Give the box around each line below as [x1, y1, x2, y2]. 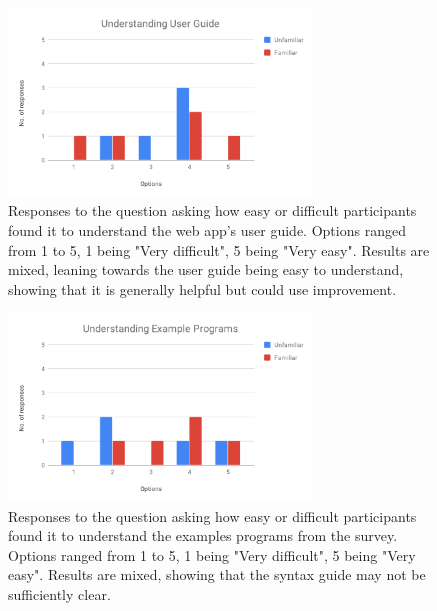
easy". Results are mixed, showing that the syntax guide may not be [8, 564, 426, 585]
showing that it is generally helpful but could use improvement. [8, 278, 397, 299]
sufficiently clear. [8, 584, 111, 605]
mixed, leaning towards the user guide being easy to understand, [8, 259, 404, 280]
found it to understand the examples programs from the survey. [8, 525, 398, 546]
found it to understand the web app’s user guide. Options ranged [8, 219, 406, 240]
